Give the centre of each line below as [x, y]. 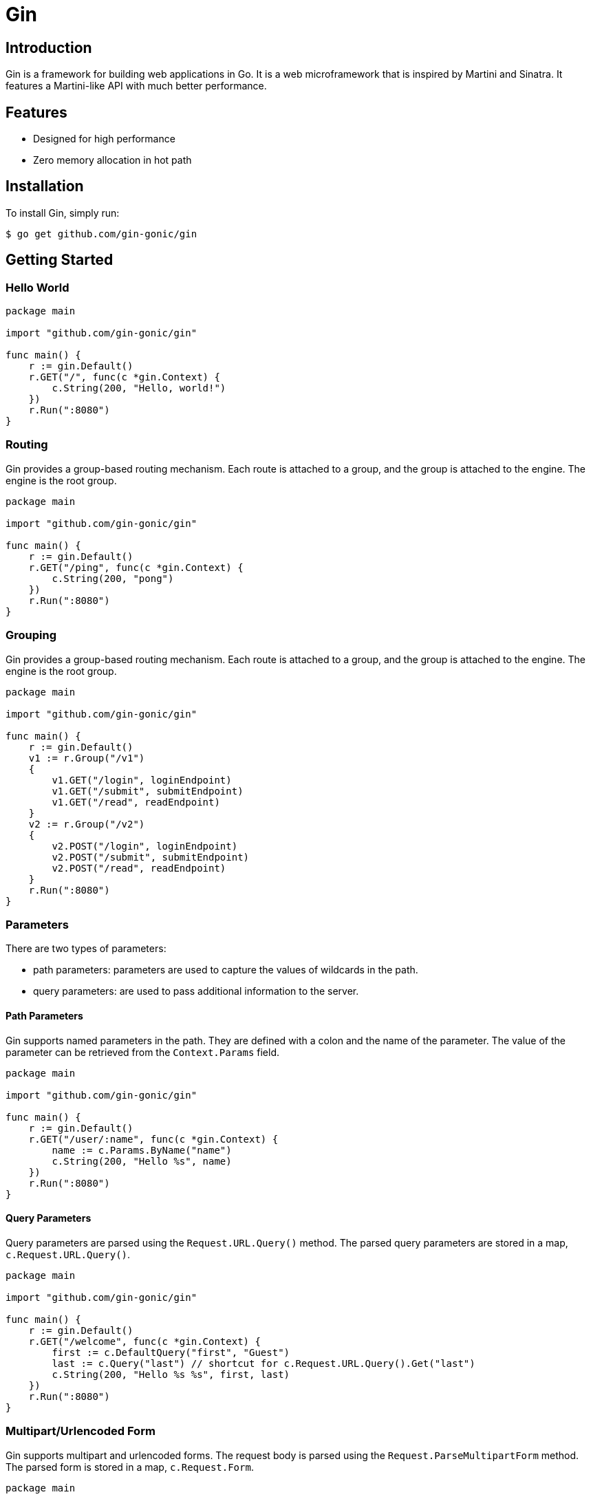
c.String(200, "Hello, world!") [139, 388]
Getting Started [60, 260]
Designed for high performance [104, 139]
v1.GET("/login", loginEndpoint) [142, 780]
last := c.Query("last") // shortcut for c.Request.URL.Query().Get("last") [264, 1363]
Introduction [49, 47]
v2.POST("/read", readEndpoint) [139, 868]
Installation [45, 186]
